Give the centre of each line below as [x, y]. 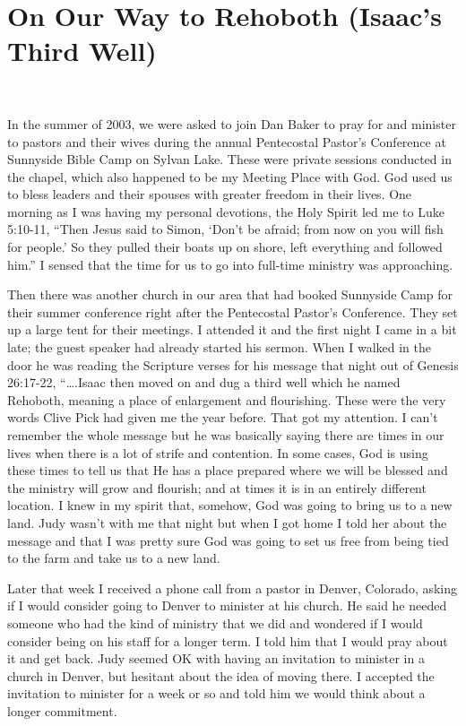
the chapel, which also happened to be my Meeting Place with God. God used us [230, 176]
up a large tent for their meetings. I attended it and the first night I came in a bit [232, 329]
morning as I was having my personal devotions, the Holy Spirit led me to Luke [226, 211]
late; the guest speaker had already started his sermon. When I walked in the [220, 347]
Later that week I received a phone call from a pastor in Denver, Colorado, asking [233, 588]
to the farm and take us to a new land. [114, 558]
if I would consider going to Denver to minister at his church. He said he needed [227, 605]
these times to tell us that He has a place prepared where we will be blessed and [228, 470]
